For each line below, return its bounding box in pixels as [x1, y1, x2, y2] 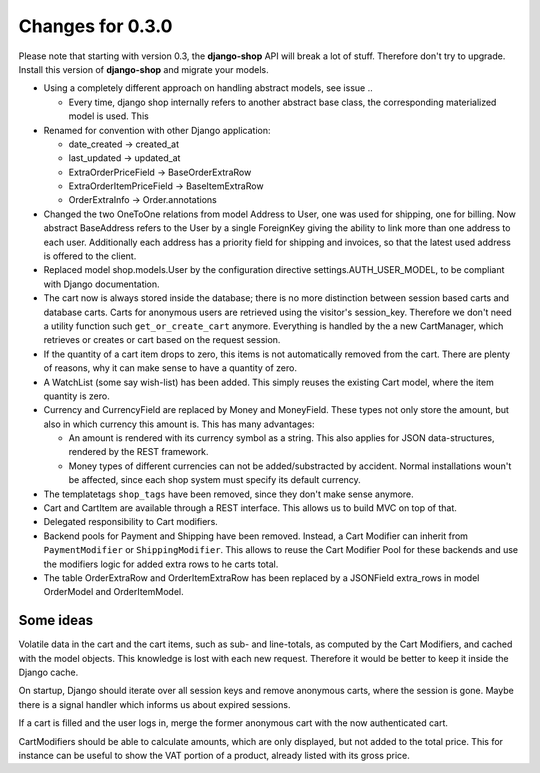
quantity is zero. [43, 390, 110, 402]
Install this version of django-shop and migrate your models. [18, 63, 269, 75]
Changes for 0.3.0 [18, 15, 173, 37]
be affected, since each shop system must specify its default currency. [68, 474, 362, 486]
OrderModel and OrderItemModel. [43, 586, 184, 598]
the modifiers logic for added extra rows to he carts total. [43, 558, 279, 570]
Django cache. [18, 666, 79, 679]
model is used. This [68, 110, 149, 122]
